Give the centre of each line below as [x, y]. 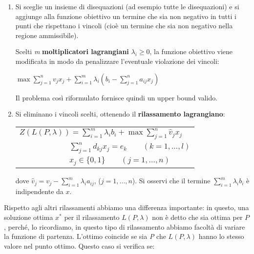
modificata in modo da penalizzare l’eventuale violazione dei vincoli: [117, 61]
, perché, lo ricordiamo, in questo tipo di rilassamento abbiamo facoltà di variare [125, 226]
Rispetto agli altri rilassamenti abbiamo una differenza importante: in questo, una [127, 207]
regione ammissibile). [47, 35]
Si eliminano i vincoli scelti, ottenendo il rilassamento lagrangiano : [120, 114]
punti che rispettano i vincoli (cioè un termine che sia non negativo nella [124, 26]
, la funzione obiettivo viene [191, 51]
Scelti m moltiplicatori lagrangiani [72, 51]
